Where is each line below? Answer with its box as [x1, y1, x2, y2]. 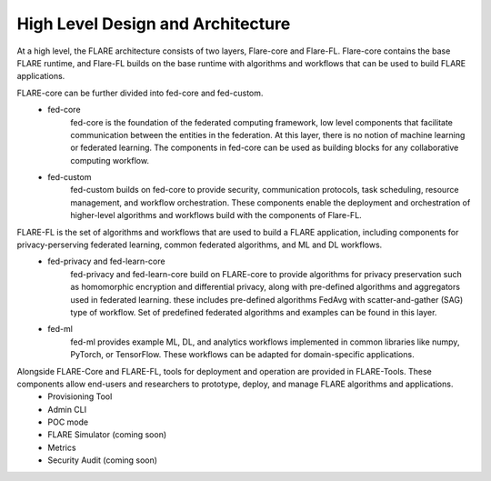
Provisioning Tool [47, 391, 113, 402]
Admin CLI [47, 404, 86, 415]
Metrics [47, 442, 76, 453]
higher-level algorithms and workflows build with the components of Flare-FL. [70, 210, 363, 221]
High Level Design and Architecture [16, 14, 291, 34]
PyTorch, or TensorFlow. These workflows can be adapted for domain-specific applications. [70, 349, 415, 360]
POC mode [47, 416, 89, 427]
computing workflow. [70, 155, 150, 165]
